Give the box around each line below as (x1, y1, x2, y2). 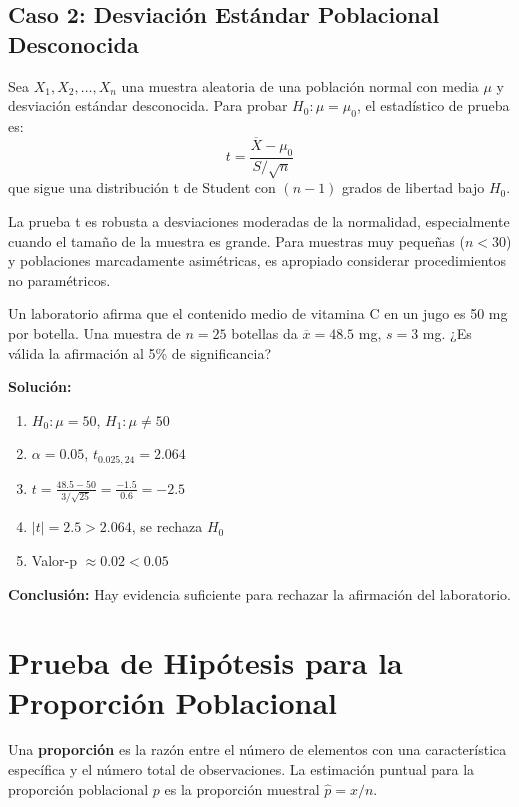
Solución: (8, 376, 72, 397)
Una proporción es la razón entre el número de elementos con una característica (8, 739, 507, 760)
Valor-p (31, 549, 77, 570)
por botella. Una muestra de (8, 322, 181, 343)
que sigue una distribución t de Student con (8, 177, 276, 198)
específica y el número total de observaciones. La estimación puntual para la (8, 759, 475, 780)
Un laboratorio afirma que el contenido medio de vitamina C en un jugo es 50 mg (8, 303, 508, 324)
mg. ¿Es (422, 322, 472, 343)
